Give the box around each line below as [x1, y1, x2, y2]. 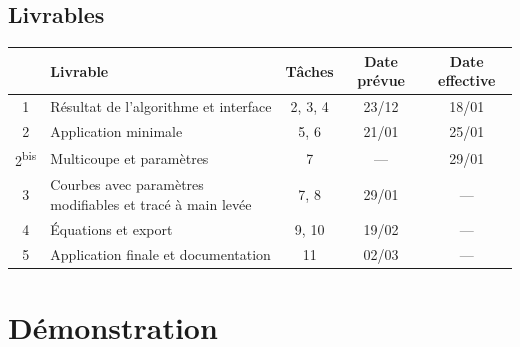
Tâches [285, 60, 334, 81]
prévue [357, 70, 405, 91]
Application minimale [50, 120, 183, 141]
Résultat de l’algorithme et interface [50, 96, 272, 117]
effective [438, 70, 496, 91]
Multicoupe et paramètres [50, 147, 209, 168]
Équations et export [50, 218, 173, 239]
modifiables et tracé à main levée [50, 193, 252, 214]
